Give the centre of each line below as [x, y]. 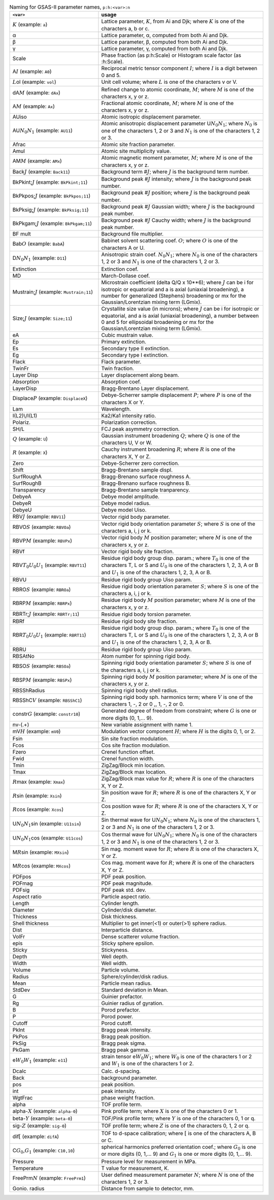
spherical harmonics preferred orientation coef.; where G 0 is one [179, 1148]
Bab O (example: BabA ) [39, 244]
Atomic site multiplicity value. [136, 151]
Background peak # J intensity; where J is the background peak [176, 179]
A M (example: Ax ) [34, 106]
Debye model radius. [126, 503]
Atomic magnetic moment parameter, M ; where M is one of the [177, 158]
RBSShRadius [29, 690]
